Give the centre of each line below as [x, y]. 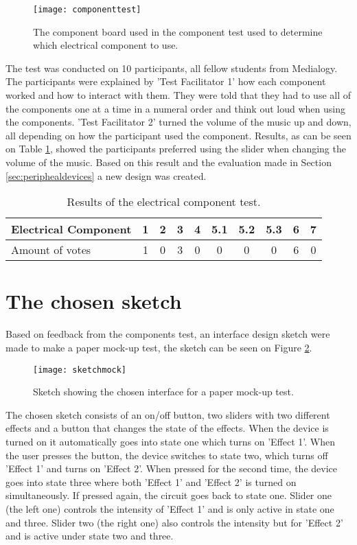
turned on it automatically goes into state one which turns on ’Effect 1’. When [171, 441]
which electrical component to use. [106, 45]
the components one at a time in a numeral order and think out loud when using [175, 108]
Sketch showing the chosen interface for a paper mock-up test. [163, 392]
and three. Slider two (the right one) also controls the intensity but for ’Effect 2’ [174, 522]
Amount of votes [51, 250]
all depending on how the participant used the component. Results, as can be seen [178, 135]
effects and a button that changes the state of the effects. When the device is [167, 428]
